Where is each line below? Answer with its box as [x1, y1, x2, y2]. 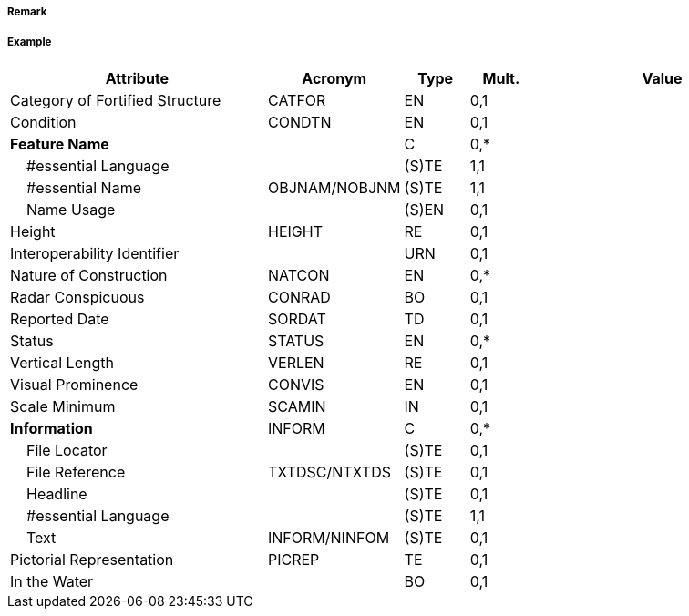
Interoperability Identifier [10, 243, 180, 262]
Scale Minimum [10, 396, 116, 416]
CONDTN [268, 112, 332, 131]
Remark [7, 5, 47, 18]
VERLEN [268, 353, 324, 372]
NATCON [268, 265, 330, 284]
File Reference [26, 462, 126, 481]
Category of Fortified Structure [10, 90, 221, 109]
